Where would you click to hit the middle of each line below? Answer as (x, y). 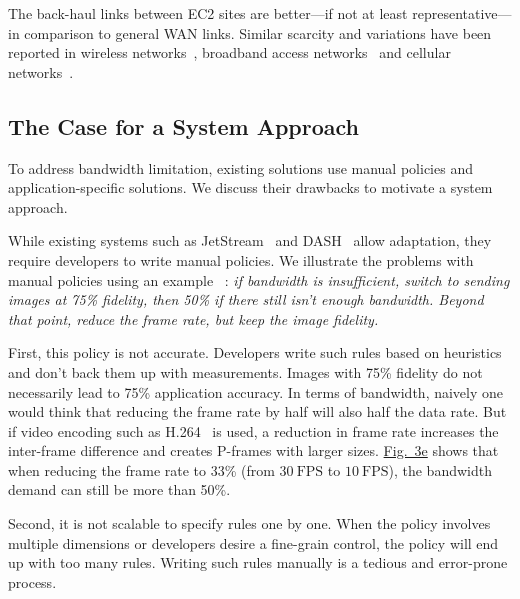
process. (32, 581)
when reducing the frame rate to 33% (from (141, 469)
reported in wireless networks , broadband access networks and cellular (229, 52)
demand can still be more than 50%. (119, 489)
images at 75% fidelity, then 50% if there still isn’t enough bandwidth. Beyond (246, 299)
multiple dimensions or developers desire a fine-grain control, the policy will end (253, 542)
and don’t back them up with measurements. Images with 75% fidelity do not (245, 371)
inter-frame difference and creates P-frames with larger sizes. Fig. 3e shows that (253, 450)
